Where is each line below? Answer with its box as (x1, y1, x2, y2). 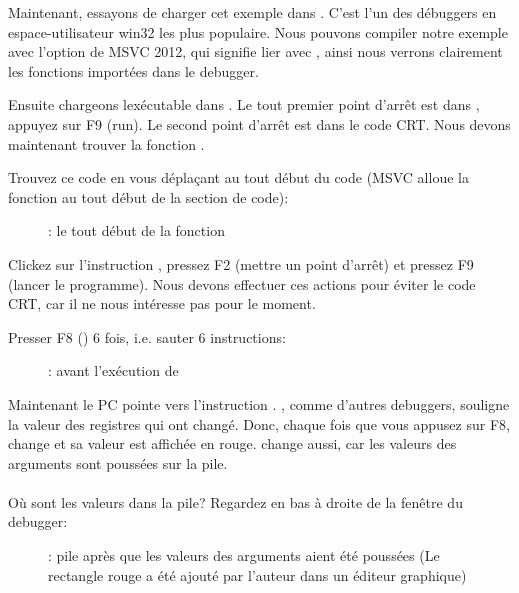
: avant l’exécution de (48, 360, 179, 381)
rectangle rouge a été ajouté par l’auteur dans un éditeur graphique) (48, 564, 467, 585)
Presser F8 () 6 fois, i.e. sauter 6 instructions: (8, 326, 286, 347)
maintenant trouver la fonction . (8, 133, 205, 154)
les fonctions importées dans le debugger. (8, 60, 259, 81)
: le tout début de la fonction (48, 220, 225, 241)
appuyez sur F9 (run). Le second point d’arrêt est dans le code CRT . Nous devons (8, 113, 511, 134)
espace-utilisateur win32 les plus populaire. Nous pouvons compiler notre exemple (8, 21, 508, 42)
